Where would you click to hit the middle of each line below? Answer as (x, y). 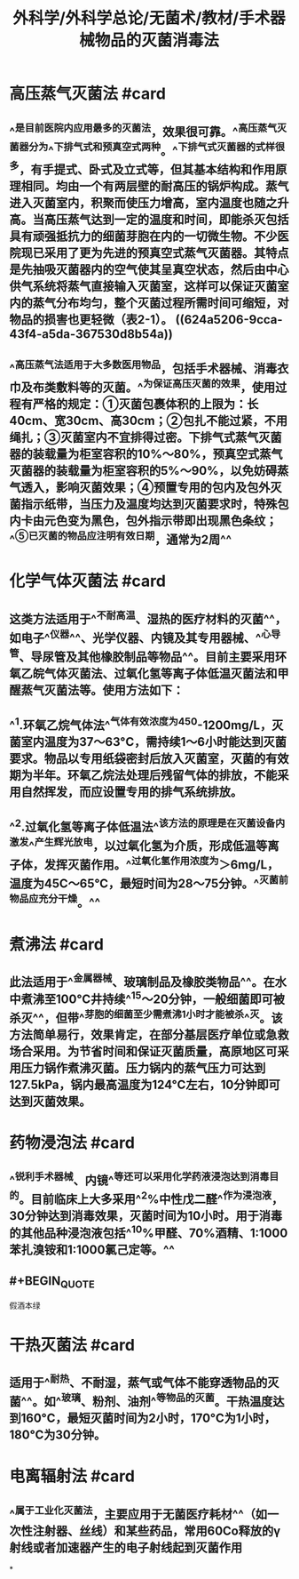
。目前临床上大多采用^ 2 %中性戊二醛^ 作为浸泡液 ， (151, 1198)
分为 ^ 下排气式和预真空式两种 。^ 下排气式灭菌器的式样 (151, 149)
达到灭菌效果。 (50, 1101)
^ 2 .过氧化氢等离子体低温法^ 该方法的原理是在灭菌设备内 (147, 826)
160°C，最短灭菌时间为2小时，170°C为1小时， (149, 1419)
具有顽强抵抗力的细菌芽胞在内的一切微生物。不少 (143, 236)
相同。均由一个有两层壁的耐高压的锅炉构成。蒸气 (155, 186)
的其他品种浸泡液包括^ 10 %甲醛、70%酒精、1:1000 (149, 1232)
